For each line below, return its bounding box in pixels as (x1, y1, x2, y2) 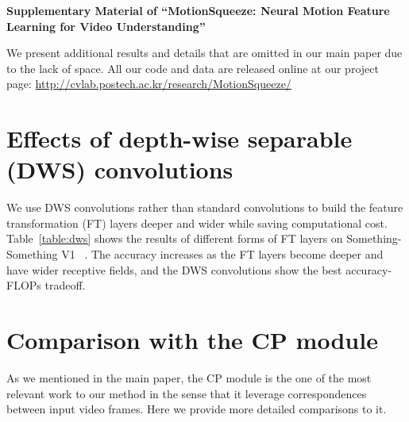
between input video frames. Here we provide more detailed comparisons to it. (6, 401, 387, 417)
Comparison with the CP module (6, 324, 378, 356)
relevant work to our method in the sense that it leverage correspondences (6, 385, 367, 401)
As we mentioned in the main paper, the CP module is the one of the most (6, 369, 372, 386)
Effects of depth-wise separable (6, 122, 353, 155)
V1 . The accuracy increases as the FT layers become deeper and (61, 246, 384, 263)
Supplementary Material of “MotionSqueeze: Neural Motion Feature (6, 2, 390, 18)
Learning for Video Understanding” (6, 17, 206, 34)
